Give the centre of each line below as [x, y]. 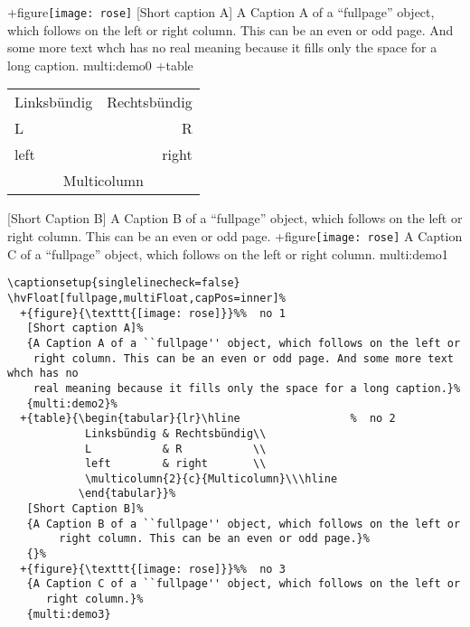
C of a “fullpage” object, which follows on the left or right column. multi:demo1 [228, 253]
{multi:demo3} [69, 614]
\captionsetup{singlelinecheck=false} [124, 283]
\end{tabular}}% [127, 494]
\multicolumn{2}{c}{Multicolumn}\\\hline [211, 478]
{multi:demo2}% [72, 403]
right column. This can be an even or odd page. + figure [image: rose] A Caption [235, 236]
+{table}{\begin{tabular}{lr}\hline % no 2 [208, 419]
